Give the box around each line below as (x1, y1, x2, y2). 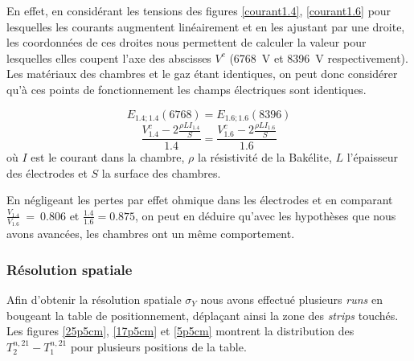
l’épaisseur (346, 149, 398, 166)
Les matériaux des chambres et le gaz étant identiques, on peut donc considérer (6, 65, 398, 82)
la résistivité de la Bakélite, (198, 149, 332, 166)
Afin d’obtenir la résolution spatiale (6, 291, 182, 308)
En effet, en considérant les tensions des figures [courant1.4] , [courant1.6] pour (6, 2, 391, 18)
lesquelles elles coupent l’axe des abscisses (6, 49, 211, 66)
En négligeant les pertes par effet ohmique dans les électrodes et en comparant (6, 191, 393, 208)
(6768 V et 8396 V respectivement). (229, 49, 408, 66)
